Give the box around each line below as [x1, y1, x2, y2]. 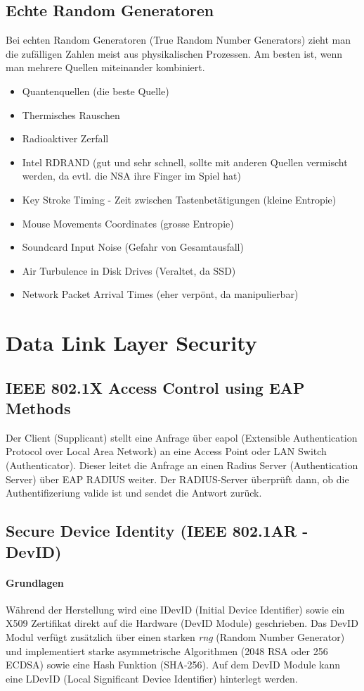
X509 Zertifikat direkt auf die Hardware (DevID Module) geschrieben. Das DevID [6, 616, 358, 630]
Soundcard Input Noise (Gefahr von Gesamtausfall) [22, 239, 244, 254]
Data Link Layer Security [6, 328, 257, 357]
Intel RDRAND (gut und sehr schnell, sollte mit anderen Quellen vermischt [22, 154, 348, 169]
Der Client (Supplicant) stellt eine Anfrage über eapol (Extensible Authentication [6, 430, 358, 444]
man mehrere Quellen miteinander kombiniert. [6, 60, 205, 75]
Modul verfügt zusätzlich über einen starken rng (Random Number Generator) [6, 630, 345, 645]
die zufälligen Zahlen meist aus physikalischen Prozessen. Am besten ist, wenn [6, 46, 343, 61]
